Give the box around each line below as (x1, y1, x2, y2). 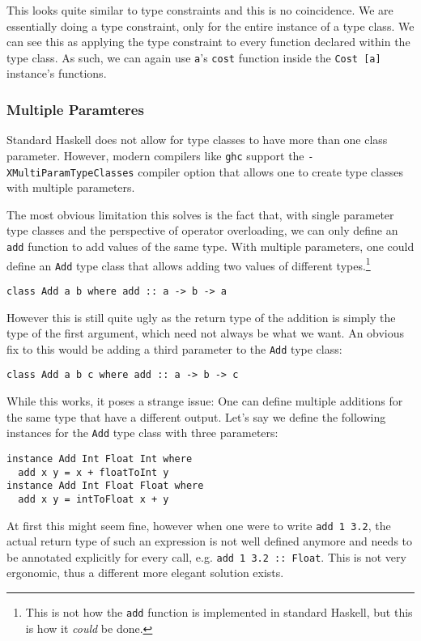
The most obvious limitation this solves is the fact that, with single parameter (6, 206, 394, 223)
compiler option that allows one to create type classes (138, 163, 403, 180)
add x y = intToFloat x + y (18, 493, 169, 505)
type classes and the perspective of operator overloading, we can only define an (6, 222, 398, 239)
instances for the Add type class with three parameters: (6, 424, 279, 441)
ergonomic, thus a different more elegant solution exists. (6, 564, 284, 581)
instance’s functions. (6, 65, 107, 82)
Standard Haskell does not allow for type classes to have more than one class (6, 131, 388, 148)
